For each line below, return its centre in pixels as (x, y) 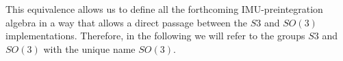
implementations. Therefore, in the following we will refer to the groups (155, 36)
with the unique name (89, 48)
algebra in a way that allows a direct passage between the (126, 22)
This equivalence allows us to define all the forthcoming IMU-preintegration (164, 9)
